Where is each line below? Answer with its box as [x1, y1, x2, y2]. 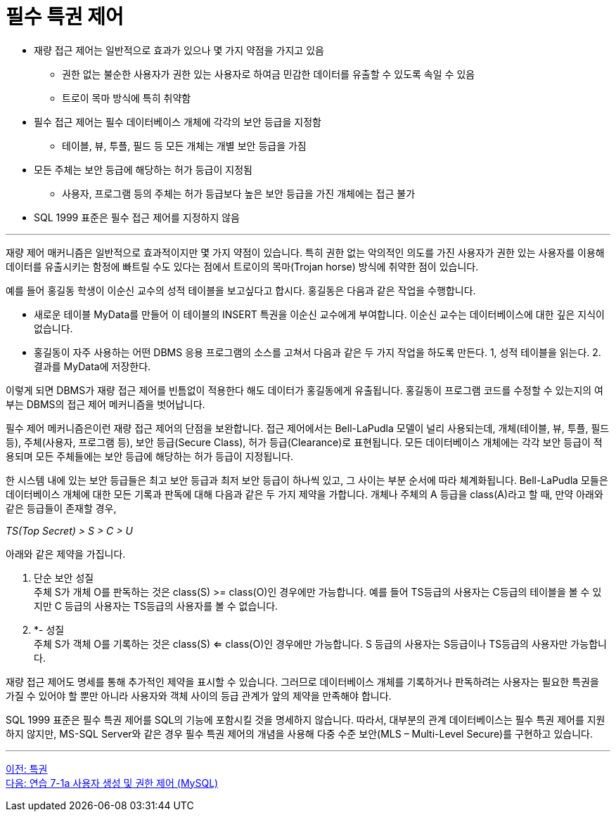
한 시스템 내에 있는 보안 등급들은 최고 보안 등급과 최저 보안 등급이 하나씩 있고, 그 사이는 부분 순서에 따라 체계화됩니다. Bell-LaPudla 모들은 [6, 473, 608, 486]
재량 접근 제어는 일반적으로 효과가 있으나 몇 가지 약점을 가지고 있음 [34, 44, 324, 56]
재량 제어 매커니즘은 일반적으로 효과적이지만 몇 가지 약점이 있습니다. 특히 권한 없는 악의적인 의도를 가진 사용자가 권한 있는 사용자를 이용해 [6, 246, 605, 259]
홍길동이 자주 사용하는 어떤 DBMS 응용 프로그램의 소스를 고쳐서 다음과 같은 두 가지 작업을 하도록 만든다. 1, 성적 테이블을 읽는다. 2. [34, 346, 601, 358]
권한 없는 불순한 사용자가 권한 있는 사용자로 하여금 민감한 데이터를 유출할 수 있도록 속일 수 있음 [62, 67, 475, 80]
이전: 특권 [6, 762, 48, 775]
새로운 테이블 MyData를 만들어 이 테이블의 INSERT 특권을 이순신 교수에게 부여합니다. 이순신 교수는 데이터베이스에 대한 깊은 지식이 [34, 308, 605, 320]
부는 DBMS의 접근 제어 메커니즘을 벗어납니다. [6, 398, 205, 410]
